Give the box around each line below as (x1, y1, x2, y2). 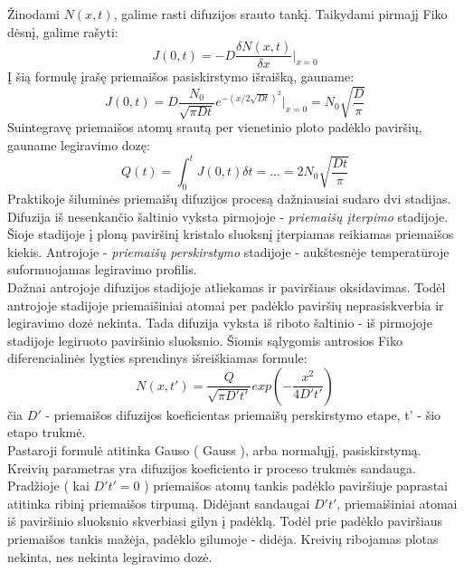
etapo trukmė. (7, 423, 86, 442)
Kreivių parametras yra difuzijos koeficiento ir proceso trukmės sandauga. (7, 458, 416, 477)
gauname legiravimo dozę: (7, 136, 150, 155)
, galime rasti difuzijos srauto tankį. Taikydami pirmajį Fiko (113, 5, 448, 23)
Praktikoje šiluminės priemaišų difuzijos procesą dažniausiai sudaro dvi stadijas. (7, 188, 451, 207)
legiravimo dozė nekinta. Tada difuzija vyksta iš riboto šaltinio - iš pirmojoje (7, 313, 432, 332)
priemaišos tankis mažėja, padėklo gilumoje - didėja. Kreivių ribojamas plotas (7, 529, 439, 548)
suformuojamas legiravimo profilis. (7, 260, 197, 279)
